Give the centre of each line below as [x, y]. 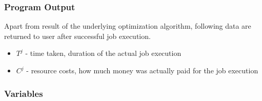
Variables [24, 93]
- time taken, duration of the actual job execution [103, 53]
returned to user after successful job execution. [77, 36]
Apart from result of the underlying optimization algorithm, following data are [128, 26]
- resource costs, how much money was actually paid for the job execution [142, 70]
